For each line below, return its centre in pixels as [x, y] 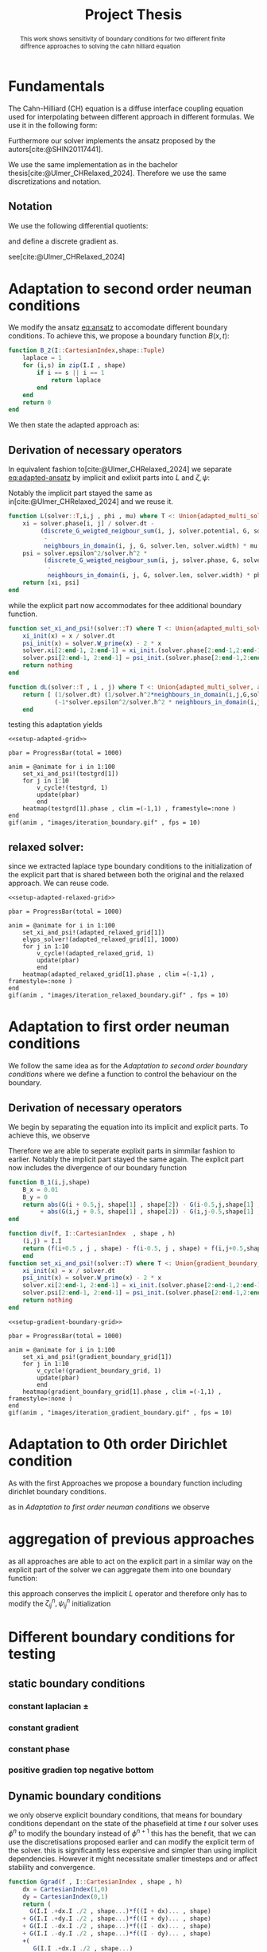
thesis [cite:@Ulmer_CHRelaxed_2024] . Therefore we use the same [117, 173]
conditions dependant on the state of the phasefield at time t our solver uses [133, 1824]
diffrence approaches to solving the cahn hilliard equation [100, 46]
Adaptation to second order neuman [130, 289]
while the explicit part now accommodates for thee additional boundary [125, 605]
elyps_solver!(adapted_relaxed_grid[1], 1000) [101, 940]
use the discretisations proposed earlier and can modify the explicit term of [132, 1841]
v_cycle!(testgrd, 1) [73, 788]
